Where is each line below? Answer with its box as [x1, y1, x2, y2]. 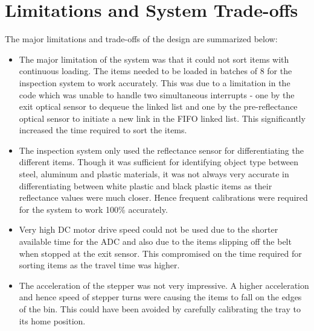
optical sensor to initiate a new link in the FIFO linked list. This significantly [19, 112, 306, 124]
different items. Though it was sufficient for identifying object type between [19, 156, 299, 168]
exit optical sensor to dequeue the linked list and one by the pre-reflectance [19, 100, 298, 113]
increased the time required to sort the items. [19, 124, 187, 136]
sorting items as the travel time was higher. [19, 259, 180, 271]
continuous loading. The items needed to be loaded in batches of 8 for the [19, 65, 292, 77]
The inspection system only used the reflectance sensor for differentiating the [19, 143, 304, 156]
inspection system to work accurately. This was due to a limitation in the [19, 76, 290, 89]
